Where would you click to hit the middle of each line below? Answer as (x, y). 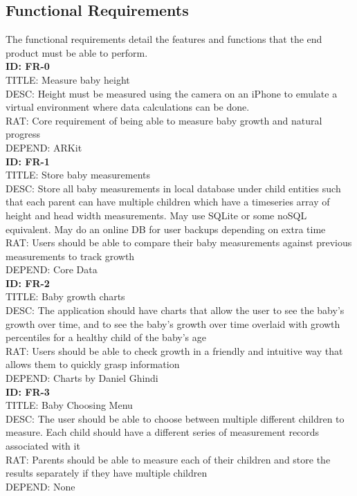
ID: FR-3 (28, 391)
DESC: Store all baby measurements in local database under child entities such (173, 188)
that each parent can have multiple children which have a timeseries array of (168, 202)
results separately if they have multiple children (107, 473)
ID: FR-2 (28, 283)
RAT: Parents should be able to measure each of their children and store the (168, 459)
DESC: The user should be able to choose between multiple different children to (175, 418)
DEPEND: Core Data (52, 269)
